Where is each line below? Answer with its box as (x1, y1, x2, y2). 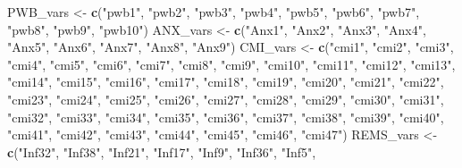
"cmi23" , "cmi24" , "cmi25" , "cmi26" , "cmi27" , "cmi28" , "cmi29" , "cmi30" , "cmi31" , (7, 89, 444, 108)
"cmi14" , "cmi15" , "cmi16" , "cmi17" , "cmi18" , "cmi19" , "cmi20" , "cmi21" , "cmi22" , (7, 72, 444, 91)
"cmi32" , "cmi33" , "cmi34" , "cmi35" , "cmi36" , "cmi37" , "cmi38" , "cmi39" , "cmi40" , (7, 107, 444, 126)
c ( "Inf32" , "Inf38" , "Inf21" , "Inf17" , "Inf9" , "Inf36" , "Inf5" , (7, 142, 316, 161)
